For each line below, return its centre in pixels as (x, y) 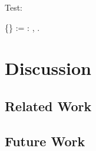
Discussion (48, 68)
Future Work (45, 141)
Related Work (48, 106)
